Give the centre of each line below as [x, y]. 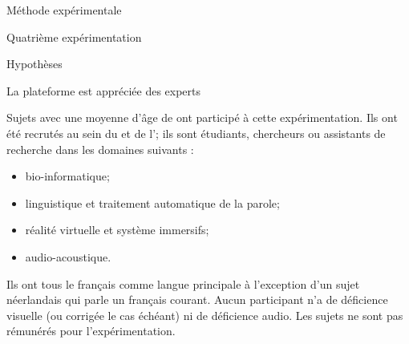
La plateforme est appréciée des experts [104, 90]
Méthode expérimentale [64, 10]
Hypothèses [34, 64]
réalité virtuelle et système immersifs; [117, 230]
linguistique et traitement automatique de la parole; [152, 202]
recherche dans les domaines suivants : [100, 149]
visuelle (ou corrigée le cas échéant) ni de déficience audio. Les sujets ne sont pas [205, 315]
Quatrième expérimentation [74, 36]
